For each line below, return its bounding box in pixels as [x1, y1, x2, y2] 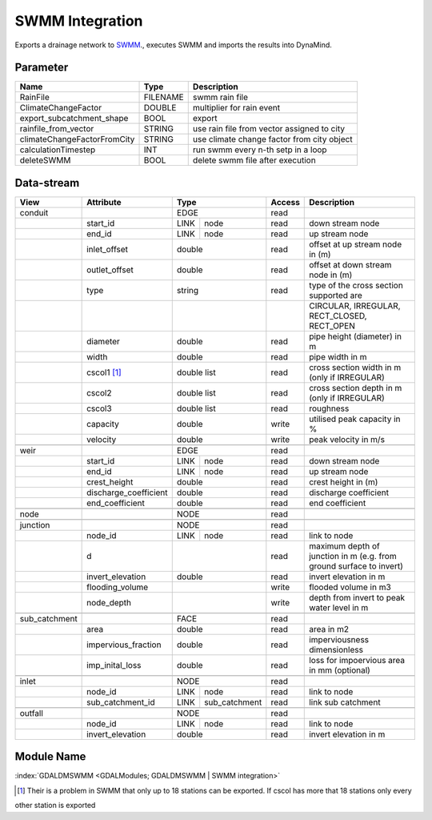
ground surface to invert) [309, 561, 403, 572]
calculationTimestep [19, 144, 96, 155]
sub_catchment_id [86, 697, 155, 708]
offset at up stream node [309, 239, 402, 250]
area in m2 [309, 623, 350, 634]
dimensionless [309, 644, 364, 655]
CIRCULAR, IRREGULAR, [309, 300, 401, 312]
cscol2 [86, 387, 112, 398]
